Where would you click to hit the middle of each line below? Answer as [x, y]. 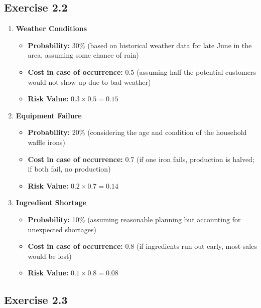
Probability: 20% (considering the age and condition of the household [137, 132]
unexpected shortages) [62, 229]
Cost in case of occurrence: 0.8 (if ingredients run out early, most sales [142, 246]
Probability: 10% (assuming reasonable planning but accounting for [134, 219]
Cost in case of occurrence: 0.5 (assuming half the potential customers [142, 71]
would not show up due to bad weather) [89, 82]
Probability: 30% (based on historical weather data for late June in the [140, 45]
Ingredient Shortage [51, 202]
